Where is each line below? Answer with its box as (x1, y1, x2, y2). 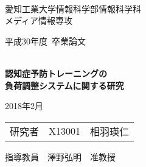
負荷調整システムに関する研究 (5, 79, 124, 91)
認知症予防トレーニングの (5, 66, 107, 79)
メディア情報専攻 (5, 14, 73, 27)
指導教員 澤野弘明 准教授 (5, 150, 116, 163)
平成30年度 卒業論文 (5, 34, 86, 47)
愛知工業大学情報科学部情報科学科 (5, 2, 141, 15)
